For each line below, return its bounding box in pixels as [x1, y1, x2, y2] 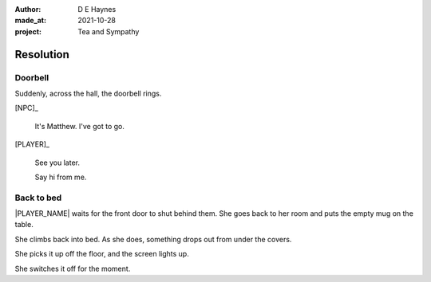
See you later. [34, 158, 80, 167]
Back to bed [14, 192, 62, 203]
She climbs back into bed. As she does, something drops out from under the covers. [14, 234, 292, 244]
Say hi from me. [34, 172, 87, 182]
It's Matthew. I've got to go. [34, 121, 125, 131]
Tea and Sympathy [77, 26, 140, 36]
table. [14, 220, 34, 229]
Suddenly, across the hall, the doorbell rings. [14, 88, 162, 98]
